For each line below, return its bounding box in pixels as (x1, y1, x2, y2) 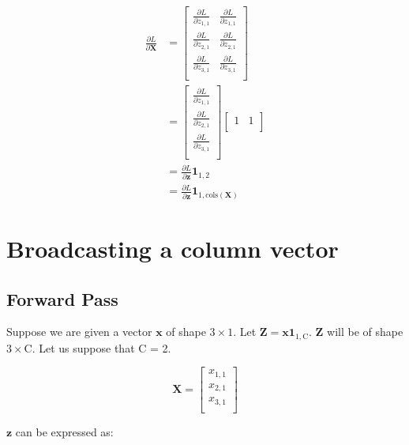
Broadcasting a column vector (6, 232, 339, 264)
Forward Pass (6, 286, 118, 311)
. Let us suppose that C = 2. (32, 339, 171, 356)
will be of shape (327, 323, 403, 340)
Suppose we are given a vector (6, 323, 152, 340)
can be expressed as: (15, 423, 114, 439)
